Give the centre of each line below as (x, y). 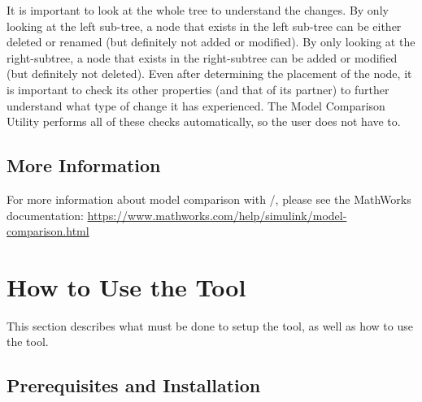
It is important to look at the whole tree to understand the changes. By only (198, 10)
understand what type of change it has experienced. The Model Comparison (196, 105)
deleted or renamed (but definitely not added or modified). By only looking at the (211, 42)
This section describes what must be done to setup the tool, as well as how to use (210, 325)
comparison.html (48, 231)
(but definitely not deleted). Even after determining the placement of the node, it (209, 73)
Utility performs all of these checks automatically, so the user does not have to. (204, 121)
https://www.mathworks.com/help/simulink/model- (217, 215)
